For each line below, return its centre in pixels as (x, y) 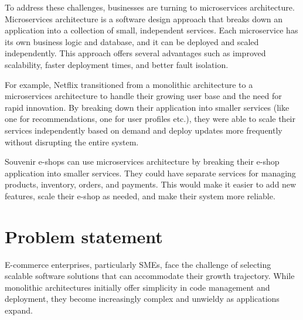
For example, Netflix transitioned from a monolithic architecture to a (129, 84)
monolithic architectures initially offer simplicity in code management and (137, 287)
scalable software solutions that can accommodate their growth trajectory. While (150, 276)
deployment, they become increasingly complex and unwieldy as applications (142, 299)
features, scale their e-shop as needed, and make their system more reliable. (140, 195)
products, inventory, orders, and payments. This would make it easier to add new (151, 184)
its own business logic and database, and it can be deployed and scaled (132, 41)
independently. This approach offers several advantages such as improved (135, 53)
